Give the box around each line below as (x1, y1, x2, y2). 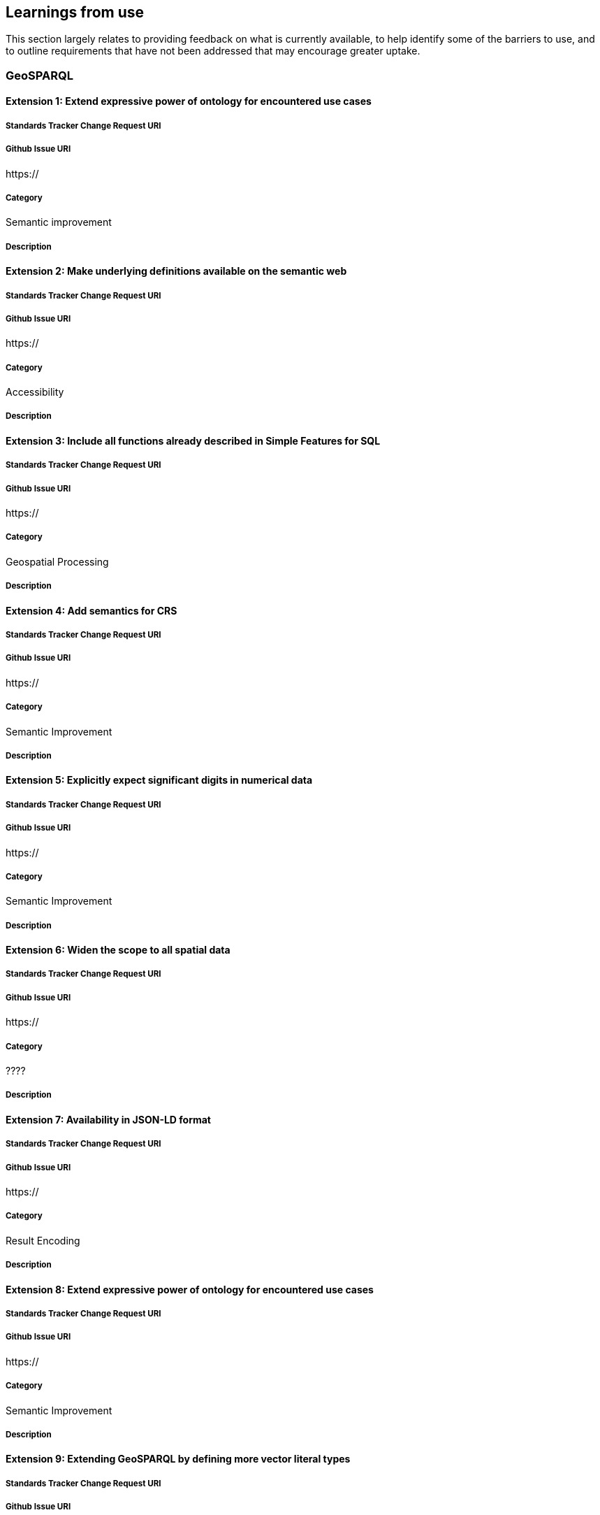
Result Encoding (6, 1234, 80, 1247)
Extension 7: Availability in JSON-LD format (6, 1113, 211, 1126)
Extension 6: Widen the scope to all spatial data (6, 944, 231, 956)
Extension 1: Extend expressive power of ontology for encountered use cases (6, 95, 372, 108)
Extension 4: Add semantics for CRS (6, 604, 177, 617)
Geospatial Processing (6, 555, 109, 568)
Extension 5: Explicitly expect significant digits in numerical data (6, 774, 313, 787)
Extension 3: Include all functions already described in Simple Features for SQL (6, 434, 381, 447)
